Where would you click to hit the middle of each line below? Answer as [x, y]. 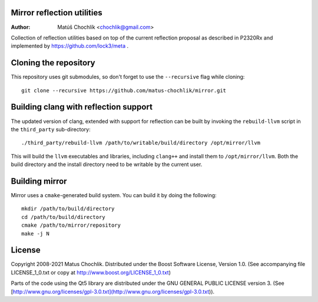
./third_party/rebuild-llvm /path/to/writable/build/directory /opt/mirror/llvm [141, 143]
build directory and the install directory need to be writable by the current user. [107, 164]
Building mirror [39, 181]
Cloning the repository [53, 63]
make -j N [35, 233]
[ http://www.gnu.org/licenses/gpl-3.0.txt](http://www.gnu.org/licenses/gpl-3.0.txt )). [113, 291]
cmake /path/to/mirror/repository [71, 225]
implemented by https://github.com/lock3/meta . [70, 46]
